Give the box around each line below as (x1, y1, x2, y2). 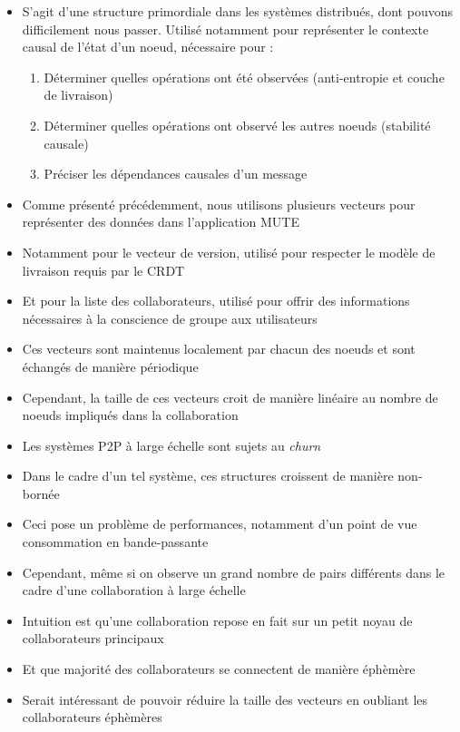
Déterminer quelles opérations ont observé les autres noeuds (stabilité (44, 115, 431, 134)
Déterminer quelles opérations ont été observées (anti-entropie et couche (44, 67, 445, 86)
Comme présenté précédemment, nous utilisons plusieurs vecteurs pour (22, 194, 416, 213)
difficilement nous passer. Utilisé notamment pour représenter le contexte (22, 19, 429, 38)
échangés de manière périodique (22, 356, 199, 376)
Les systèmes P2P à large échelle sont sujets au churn (22, 435, 321, 454)
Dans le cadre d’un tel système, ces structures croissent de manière (22, 466, 394, 485)
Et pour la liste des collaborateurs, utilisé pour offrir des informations (22, 291, 410, 310)
